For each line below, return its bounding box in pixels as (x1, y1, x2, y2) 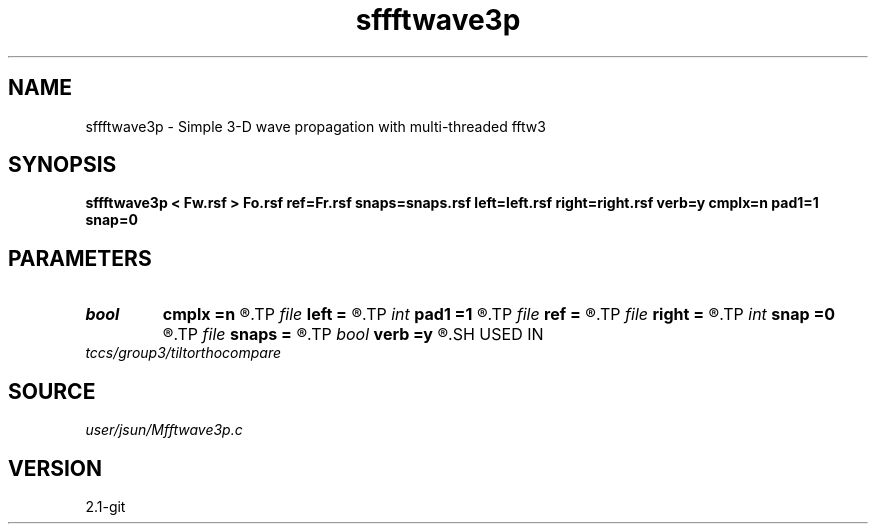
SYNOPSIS (8, 152, 117, 178)
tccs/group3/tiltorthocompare (85, 344, 282, 362)
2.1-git (85, 497, 126, 515)
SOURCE (8, 378, 96, 404)
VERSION (8, 455, 103, 481)
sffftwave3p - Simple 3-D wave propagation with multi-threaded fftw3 (85, 117, 546, 135)
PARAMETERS (8, 245, 152, 271)
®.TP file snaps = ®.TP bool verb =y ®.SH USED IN (162, 324, 544, 345)
